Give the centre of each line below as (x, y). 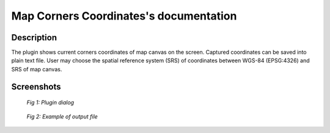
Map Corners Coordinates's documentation (124, 16)
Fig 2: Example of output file (62, 117)
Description (34, 38)
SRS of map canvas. (37, 69)
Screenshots (36, 86)
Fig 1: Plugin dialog (50, 102)
